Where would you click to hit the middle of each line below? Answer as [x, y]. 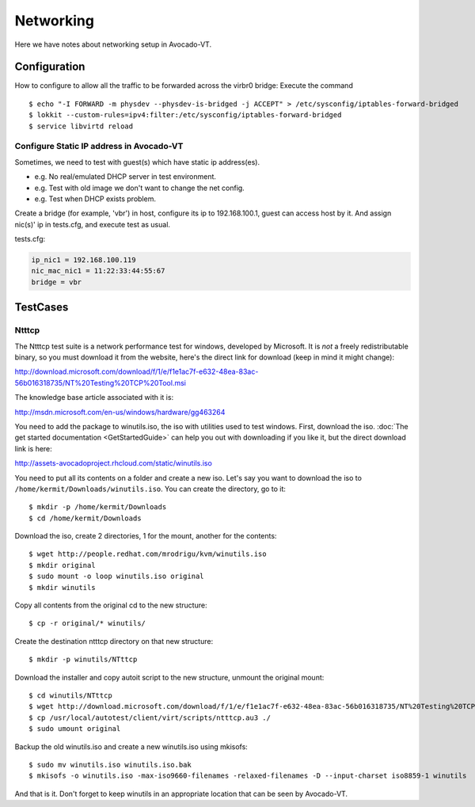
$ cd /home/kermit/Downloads [85, 518]
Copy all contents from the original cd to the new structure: [111, 605]
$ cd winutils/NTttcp [70, 696]
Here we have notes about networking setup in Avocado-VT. [113, 44]
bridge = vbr [57, 282]
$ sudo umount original [75, 729]
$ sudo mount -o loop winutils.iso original [117, 577]
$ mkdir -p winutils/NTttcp [83, 660]
